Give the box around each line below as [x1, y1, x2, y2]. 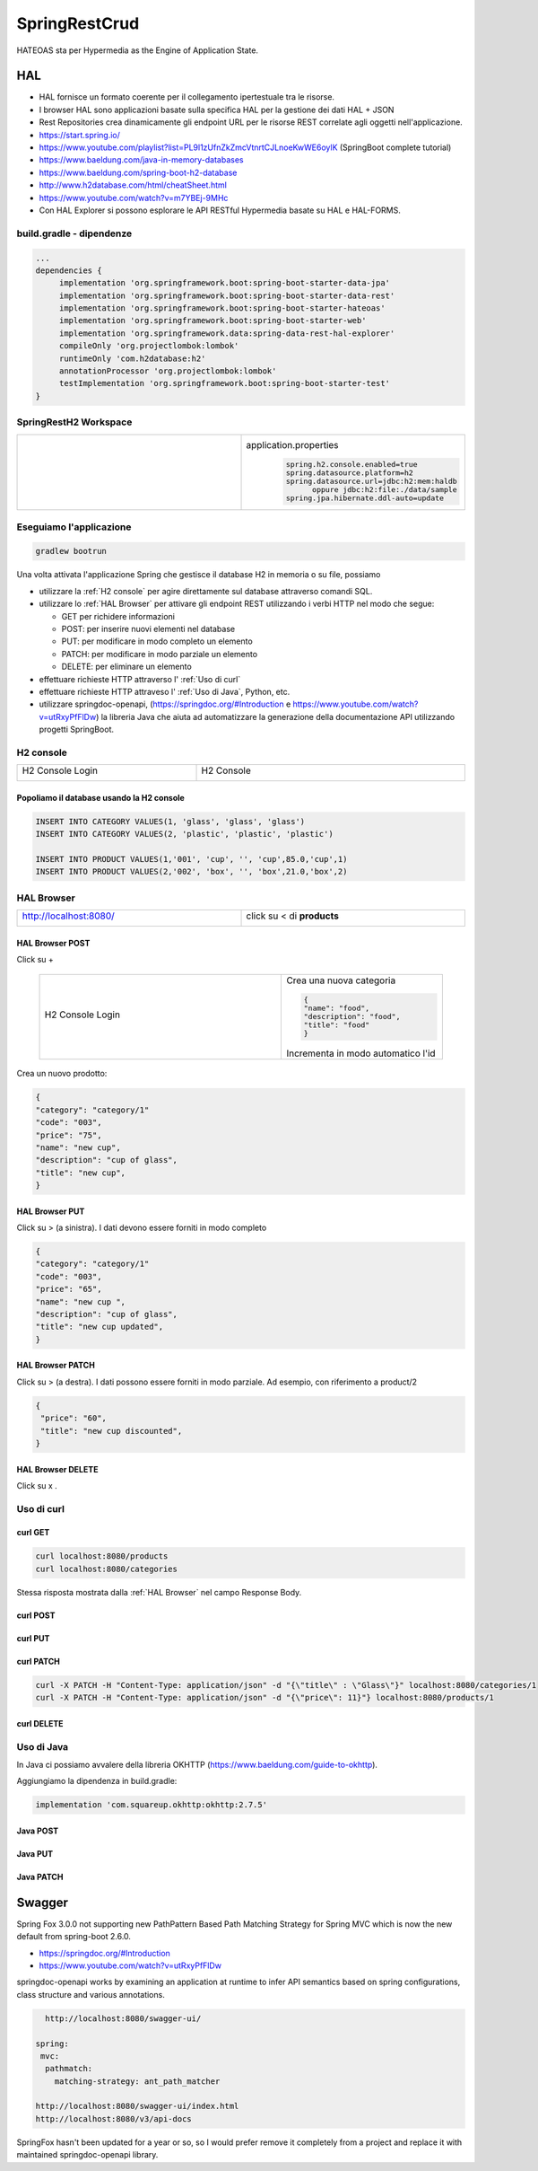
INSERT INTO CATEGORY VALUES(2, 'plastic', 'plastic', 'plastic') [35, 829, 334, 839]
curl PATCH [16, 1656, 60, 1666]
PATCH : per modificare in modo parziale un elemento [61, 648, 258, 659]
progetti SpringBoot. [39, 724, 115, 735]
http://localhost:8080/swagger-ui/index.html [35, 2101, 239, 2112]
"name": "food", [303, 1004, 370, 1014]
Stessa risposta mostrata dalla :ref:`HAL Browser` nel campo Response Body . [16, 1586, 302, 1597]
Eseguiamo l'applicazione [16, 521, 132, 533]
